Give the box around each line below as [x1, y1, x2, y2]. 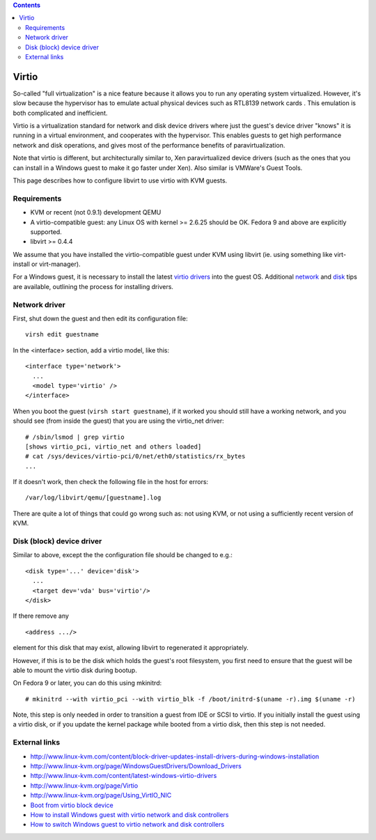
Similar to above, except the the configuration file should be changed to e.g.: [13, 551, 233, 559]
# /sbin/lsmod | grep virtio [25, 433, 125, 441]
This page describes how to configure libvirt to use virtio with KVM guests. [13, 176, 228, 185]
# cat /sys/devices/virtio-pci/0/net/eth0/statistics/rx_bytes [25, 453, 246, 460]
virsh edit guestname [25, 331, 99, 339]
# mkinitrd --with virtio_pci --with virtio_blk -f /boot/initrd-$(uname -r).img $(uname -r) [25, 695, 356, 703]
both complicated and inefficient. [13, 109, 108, 117]
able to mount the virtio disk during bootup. [13, 666, 137, 674]
